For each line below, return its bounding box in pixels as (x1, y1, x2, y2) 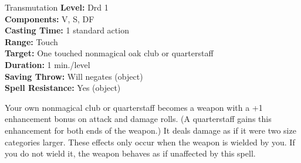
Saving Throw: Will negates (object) (5, 70, 143, 82)
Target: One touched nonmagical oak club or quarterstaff (5, 47, 214, 59)
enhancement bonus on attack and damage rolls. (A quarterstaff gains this (5, 113, 272, 125)
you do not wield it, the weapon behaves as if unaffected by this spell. (5, 147, 256, 159)
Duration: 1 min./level (5, 58, 90, 70)
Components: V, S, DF (5, 12, 94, 25)
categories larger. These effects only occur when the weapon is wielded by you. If (5, 135, 295, 148)
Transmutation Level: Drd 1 (5, 1, 109, 13)
